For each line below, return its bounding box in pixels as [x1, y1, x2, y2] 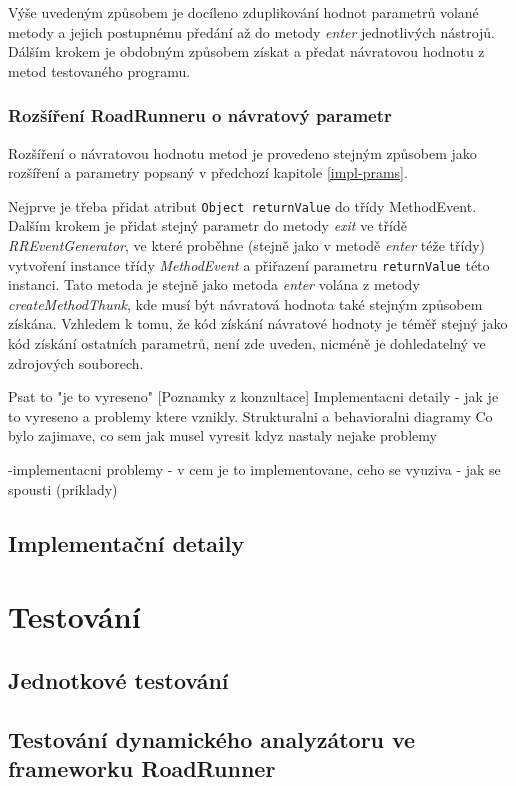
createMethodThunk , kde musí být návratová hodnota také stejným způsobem [8, 293, 483, 314]
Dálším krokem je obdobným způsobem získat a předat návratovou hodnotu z [8, 41, 485, 62]
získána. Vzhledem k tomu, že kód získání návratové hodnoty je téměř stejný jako [8, 313, 508, 334]
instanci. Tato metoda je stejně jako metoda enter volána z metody [8, 274, 420, 295]
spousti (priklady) [8, 478, 118, 499]
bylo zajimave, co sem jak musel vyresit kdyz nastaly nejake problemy [8, 425, 437, 446]
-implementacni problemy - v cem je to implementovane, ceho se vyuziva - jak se [8, 459, 501, 480]
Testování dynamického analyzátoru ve [8, 723, 416, 754]
